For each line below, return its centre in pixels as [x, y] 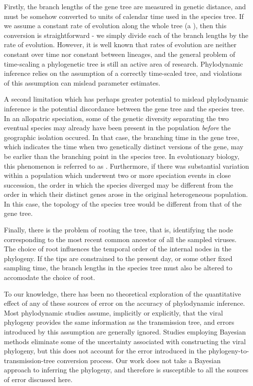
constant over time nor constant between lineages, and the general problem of [120, 54]
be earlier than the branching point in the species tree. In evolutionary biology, [122, 156]
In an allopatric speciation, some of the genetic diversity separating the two [117, 118]
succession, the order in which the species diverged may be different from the [119, 184]
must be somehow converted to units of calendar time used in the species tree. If [124, 16]
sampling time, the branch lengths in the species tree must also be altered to [118, 268]
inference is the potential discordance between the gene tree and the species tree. [124, 108]
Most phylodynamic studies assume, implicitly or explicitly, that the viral [114, 312]
